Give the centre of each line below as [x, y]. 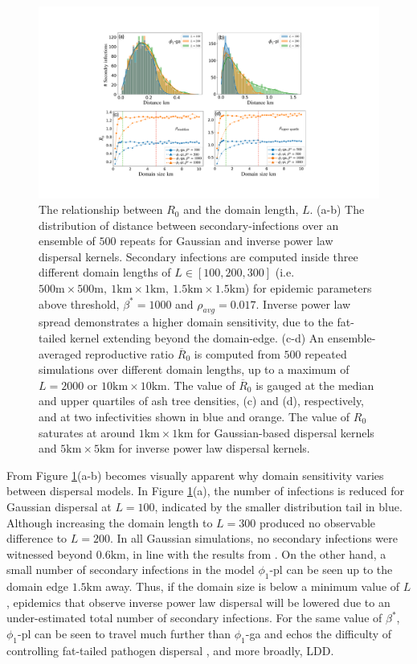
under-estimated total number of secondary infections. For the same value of [194, 618]
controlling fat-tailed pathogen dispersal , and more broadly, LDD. [170, 650]
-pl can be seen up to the [331, 570]
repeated [326, 353]
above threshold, [79, 303]
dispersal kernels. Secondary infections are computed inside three [198, 256]
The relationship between [101, 209]
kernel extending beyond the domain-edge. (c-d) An [197, 338]
